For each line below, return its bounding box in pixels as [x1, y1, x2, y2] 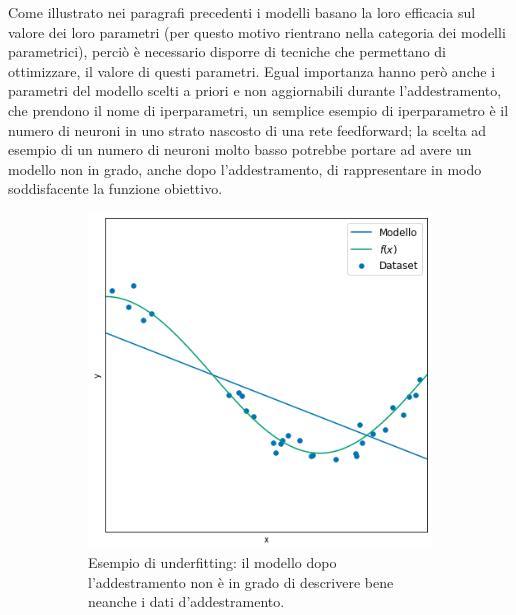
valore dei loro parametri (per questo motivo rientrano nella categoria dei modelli [8, 21, 506, 42]
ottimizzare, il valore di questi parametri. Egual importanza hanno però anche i [8, 60, 496, 81]
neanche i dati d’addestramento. [88, 591, 285, 612]
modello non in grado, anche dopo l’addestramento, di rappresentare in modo [8, 158, 482, 179]
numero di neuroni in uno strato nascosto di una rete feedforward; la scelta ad [8, 119, 487, 140]
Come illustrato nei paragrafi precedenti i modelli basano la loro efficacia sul [8, 2, 476, 22]
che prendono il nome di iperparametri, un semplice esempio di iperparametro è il [8, 99, 509, 120]
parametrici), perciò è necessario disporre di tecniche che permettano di [8, 41, 446, 62]
